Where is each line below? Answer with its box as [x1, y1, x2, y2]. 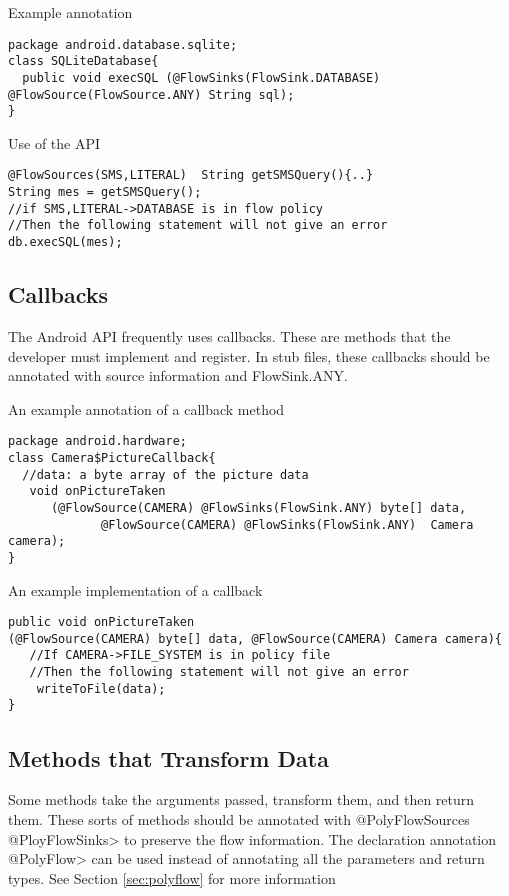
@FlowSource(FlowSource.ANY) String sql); [8, 87, 295, 102]
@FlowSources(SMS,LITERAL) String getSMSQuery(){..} [8, 168, 374, 183]
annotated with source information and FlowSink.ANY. [8, 365, 348, 386]
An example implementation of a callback [8, 579, 263, 600]
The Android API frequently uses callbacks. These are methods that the [8, 325, 451, 346]
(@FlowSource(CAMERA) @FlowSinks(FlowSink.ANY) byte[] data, [50, 500, 467, 515]
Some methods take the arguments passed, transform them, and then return [8, 789, 475, 810]
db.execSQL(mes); [8, 235, 123, 250]
